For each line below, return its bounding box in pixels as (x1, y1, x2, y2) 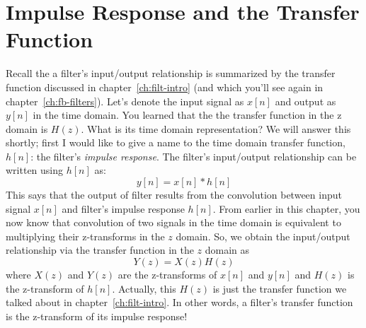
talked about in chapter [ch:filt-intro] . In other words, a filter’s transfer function (6, 295, 353, 310)
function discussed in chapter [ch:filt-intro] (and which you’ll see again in (6, 79, 324, 94)
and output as (275, 93, 336, 108)
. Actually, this (112, 281, 176, 295)
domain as (205, 242, 250, 257)
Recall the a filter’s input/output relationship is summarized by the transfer (6, 66, 336, 81)
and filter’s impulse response (62, 201, 185, 216)
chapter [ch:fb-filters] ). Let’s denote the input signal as (6, 93, 244, 108)
